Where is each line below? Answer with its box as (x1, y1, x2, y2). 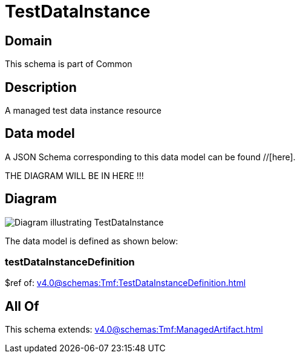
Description (5, 79, 77, 95)
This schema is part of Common (5, 59, 132, 70)
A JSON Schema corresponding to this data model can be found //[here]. (5, 151, 296, 162)
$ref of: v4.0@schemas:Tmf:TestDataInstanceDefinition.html (5, 278, 246, 288)
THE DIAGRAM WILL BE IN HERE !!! (5, 170, 144, 181)
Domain (5, 33, 53, 48)
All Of (5, 298, 39, 314)
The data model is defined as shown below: (5, 235, 178, 246)
